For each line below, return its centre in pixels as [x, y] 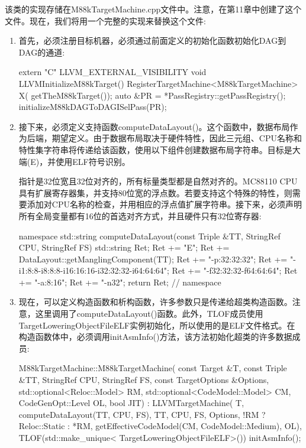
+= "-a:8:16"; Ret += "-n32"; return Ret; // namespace [120, 282]
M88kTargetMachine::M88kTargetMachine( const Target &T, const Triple [153, 368]
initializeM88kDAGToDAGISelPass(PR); [93, 107]
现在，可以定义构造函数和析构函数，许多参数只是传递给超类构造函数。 [155, 302]
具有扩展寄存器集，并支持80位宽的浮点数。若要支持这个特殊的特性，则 [155, 192]
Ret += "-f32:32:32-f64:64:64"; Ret [235, 270]
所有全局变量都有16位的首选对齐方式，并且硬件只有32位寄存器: [140, 215]
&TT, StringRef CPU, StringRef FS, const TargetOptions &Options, [144, 380]
